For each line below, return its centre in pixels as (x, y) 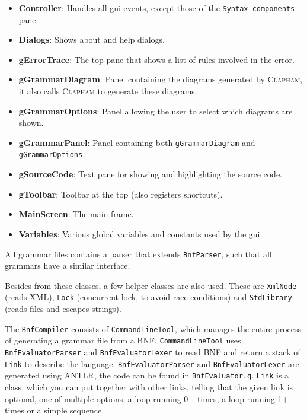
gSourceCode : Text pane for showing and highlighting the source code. (151, 174)
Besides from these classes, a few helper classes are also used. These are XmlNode (151, 285)
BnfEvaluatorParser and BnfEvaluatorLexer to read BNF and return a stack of (153, 351)
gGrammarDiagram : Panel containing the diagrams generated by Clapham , (161, 79)
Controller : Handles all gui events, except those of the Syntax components (157, 8)
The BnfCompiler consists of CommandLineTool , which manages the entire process (153, 328)
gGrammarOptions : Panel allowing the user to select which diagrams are (156, 111)
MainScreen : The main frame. (76, 214)
